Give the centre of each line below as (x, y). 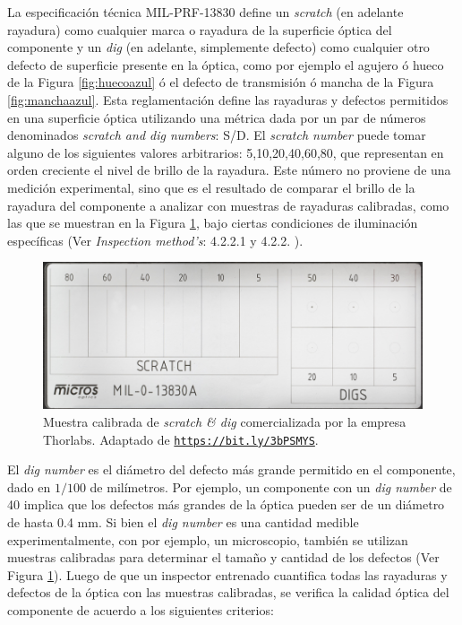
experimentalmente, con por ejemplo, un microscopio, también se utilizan (208, 539)
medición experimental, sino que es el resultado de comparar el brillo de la (211, 187)
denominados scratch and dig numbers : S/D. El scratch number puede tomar (217, 135)
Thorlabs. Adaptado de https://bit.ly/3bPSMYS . (181, 439)
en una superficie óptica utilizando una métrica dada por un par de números (217, 117)
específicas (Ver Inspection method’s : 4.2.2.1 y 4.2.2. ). (155, 240)
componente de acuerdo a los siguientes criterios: (141, 609)
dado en (29, 486)
